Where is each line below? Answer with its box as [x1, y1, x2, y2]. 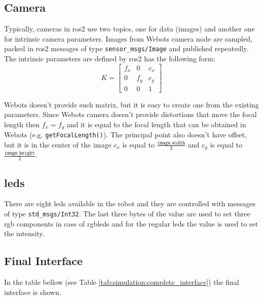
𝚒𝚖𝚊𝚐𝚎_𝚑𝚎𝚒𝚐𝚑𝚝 [5, 151, 35, 156]
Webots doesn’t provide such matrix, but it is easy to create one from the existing [4, 99, 259, 109]
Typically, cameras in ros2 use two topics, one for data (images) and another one [4, 23, 255, 34]
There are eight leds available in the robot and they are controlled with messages [4, 198, 255, 209]
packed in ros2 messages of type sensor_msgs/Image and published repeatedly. [4, 43, 249, 54]
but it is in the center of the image [4, 139, 111, 149]
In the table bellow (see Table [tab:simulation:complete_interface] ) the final [4, 277, 239, 287]
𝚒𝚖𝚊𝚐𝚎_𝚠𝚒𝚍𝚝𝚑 [157, 140, 185, 145]
